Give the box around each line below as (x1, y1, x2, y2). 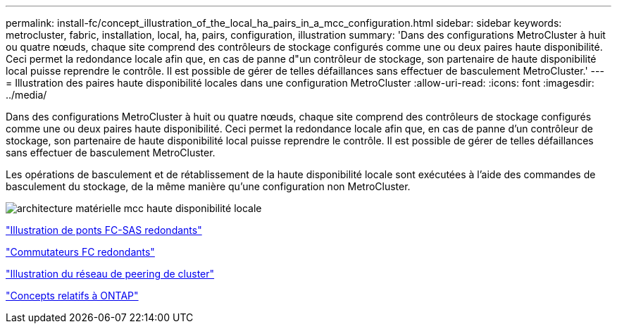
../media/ (6, 89, 47, 101)
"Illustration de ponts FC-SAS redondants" (6, 224, 202, 236)
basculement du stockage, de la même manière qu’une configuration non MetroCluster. (6, 180, 411, 192)
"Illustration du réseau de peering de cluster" (6, 268, 215, 280)
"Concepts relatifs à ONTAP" (6, 290, 139, 302)
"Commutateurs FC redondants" (6, 246, 155, 258)
